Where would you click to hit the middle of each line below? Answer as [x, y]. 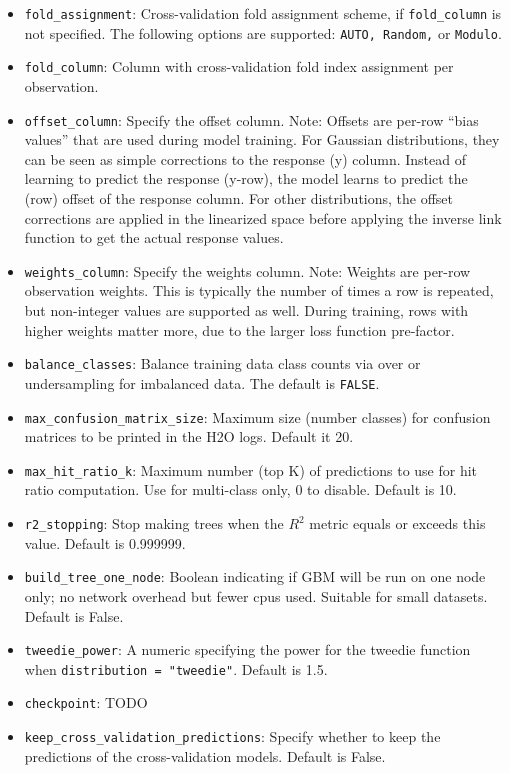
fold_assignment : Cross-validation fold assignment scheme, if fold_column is [263, 13]
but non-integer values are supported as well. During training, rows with [246, 310]
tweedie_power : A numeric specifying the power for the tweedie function [247, 649]
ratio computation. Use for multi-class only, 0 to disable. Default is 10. [240, 489]
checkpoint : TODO [86, 702]
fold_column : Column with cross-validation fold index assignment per [239, 66]
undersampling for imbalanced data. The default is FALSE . [202, 382]
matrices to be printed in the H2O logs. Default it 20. [189, 436]
